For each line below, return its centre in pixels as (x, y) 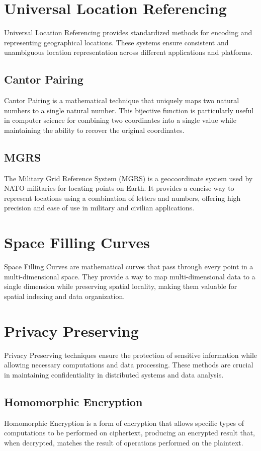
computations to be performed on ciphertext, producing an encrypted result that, (129, 433)
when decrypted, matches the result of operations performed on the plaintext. (124, 442)
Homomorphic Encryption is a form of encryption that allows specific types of (124, 423)
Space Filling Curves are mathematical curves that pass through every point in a (129, 267)
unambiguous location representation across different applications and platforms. (128, 52)
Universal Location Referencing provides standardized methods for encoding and (128, 32)
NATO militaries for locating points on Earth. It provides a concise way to (119, 188)
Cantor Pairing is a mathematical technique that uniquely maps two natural (122, 100)
